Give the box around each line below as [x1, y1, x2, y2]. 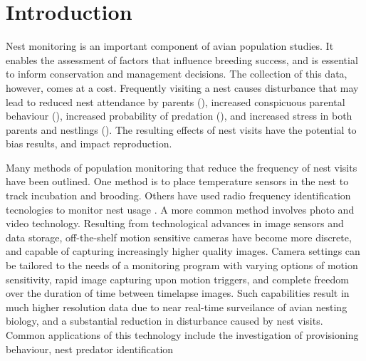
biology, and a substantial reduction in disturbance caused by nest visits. [6, 313, 323, 328]
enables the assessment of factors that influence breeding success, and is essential [6, 52, 358, 67]
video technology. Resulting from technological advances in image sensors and [6, 216, 344, 231]
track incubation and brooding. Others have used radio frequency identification [6, 188, 351, 203]
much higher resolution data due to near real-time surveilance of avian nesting [6, 299, 347, 314]
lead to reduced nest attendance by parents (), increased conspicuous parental [6, 94, 345, 109]
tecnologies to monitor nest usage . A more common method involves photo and [6, 202, 355, 216]
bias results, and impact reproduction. [6, 136, 172, 151]
